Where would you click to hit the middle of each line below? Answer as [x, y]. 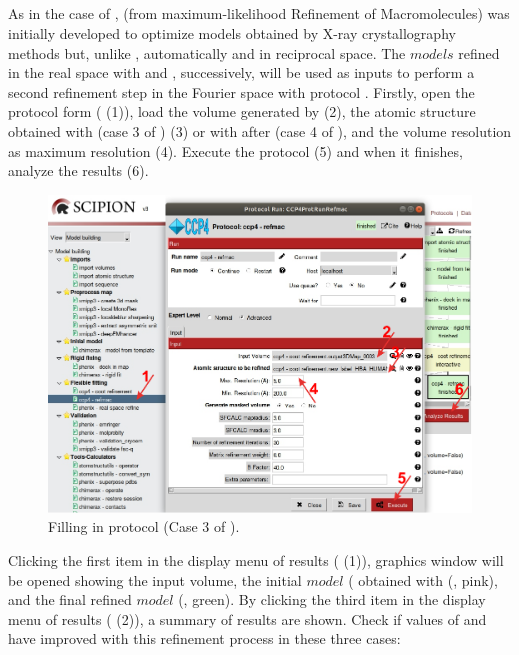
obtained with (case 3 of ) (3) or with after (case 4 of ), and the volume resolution [260, 130]
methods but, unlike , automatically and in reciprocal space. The [207, 52]
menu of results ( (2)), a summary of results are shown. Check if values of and [247, 618]
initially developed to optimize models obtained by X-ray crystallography [232, 32]
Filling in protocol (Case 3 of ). [144, 526]
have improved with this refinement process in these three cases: [204, 638]
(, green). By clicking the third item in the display [332, 599]
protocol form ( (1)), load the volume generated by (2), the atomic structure [242, 111]
